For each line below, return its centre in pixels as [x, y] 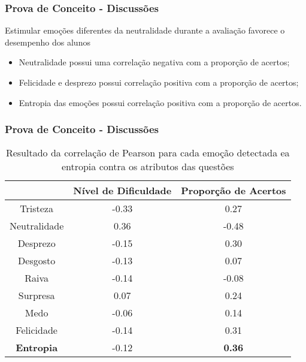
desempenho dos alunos [48, 42]
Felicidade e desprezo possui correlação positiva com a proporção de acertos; [159, 82]
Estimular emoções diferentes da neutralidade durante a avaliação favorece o [145, 30]
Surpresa [37, 295]
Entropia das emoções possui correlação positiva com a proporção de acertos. [160, 102]
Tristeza [37, 209]
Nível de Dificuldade [122, 191]
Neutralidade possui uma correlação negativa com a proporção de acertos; [154, 62]
